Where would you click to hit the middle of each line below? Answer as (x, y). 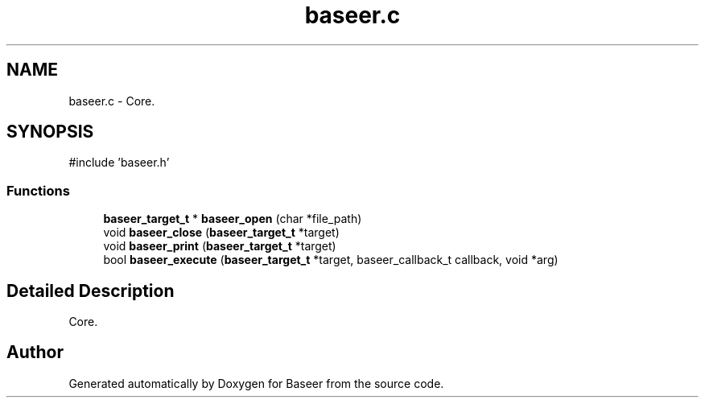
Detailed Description (91, 291)
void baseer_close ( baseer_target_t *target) (221, 233)
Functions (38, 190)
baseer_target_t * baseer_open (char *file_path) (233, 219)
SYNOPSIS (50, 132)
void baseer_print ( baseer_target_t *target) (220, 246)
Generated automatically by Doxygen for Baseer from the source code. (256, 383)
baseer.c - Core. (112, 101)
